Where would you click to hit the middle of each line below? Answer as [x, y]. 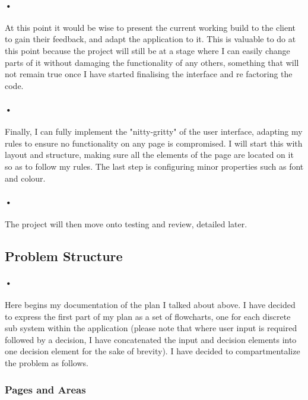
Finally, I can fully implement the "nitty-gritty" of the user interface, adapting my [154, 131]
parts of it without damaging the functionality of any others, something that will [152, 62]
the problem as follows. [47, 363]
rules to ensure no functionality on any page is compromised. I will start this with [154, 143]
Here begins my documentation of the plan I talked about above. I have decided [150, 305]
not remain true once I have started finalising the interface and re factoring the [149, 74]
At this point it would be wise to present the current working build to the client [150, 27]
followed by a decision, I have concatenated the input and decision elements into [151, 339]
